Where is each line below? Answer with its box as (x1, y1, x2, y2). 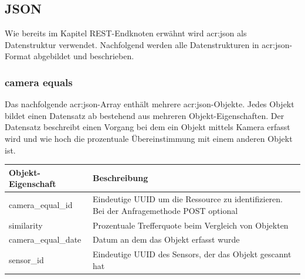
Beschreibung (93, 172, 148, 184)
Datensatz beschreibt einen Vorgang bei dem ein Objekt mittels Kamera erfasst (5, 121, 290, 133)
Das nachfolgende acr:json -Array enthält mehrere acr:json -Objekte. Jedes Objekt (5, 98, 294, 110)
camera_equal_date (9, 233, 82, 246)
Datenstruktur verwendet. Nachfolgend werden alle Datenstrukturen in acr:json (5, 38, 290, 50)
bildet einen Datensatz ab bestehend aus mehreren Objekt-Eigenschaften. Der (5, 109, 284, 121)
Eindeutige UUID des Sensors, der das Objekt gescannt (93, 248, 292, 260)
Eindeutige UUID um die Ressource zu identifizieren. (93, 193, 283, 205)
